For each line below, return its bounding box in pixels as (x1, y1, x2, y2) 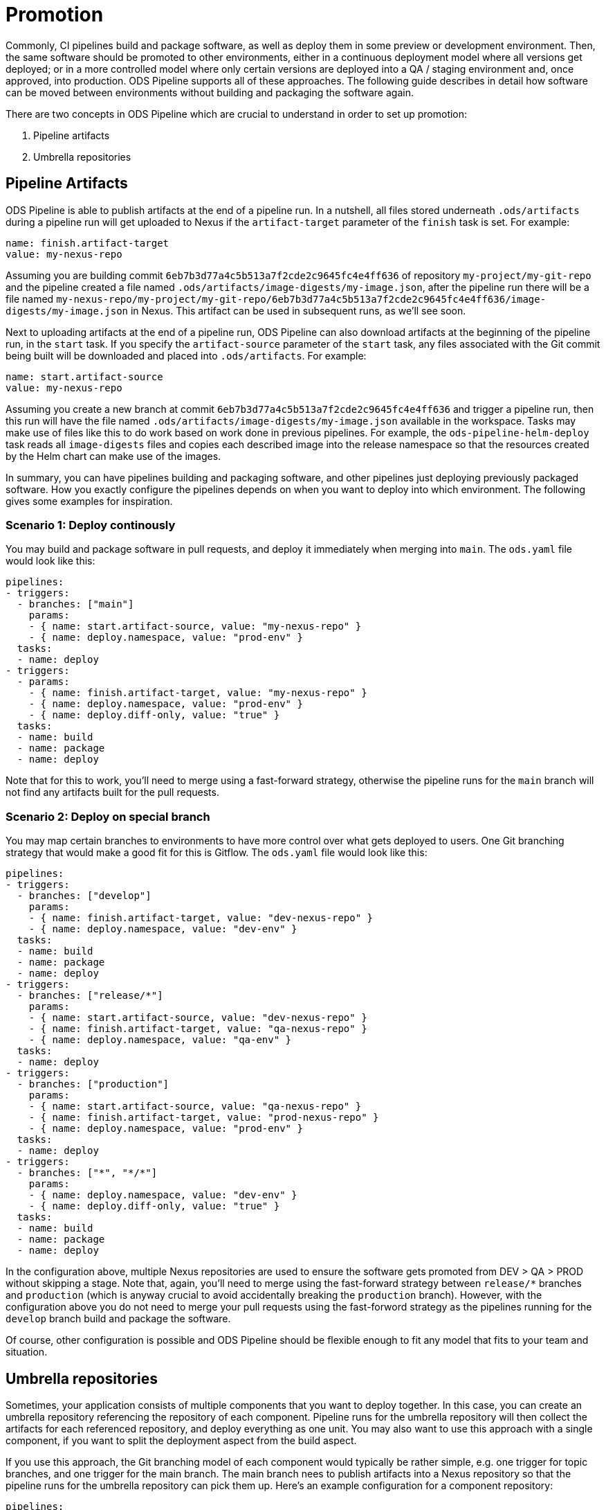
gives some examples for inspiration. (6, 495, 173, 507)
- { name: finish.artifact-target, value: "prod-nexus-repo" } (28, 1112, 379, 1123)
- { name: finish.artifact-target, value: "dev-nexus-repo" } (28, 912, 374, 924)
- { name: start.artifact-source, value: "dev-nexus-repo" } (28, 1012, 367, 1024)
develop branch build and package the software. (6, 1313, 231, 1325)
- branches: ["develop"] (17, 890, 151, 902)
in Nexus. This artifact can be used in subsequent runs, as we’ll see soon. (130, 304, 466, 317)
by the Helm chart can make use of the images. (6, 450, 221, 462)
